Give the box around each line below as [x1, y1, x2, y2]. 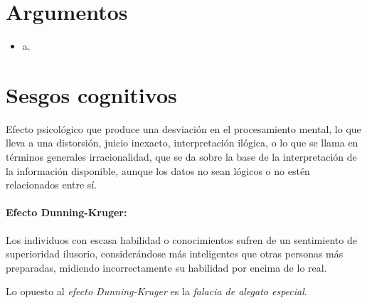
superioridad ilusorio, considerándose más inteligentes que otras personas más [6, 246, 344, 261]
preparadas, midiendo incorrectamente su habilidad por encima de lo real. [6, 260, 327, 275]
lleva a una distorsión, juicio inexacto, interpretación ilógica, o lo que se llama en [6, 135, 358, 150]
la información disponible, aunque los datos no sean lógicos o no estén [6, 163, 310, 178]
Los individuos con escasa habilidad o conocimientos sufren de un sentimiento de [6, 232, 357, 247]
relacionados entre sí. [6, 177, 97, 192]
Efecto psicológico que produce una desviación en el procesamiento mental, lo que [6, 121, 361, 136]
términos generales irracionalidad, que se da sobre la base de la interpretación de [6, 149, 357, 164]
